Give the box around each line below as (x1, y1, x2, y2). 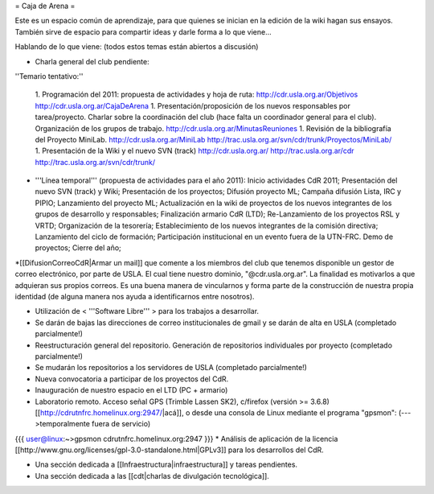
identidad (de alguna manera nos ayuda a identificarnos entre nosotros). (14, 291, 255, 301)
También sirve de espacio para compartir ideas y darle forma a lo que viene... (14, 27, 272, 36)
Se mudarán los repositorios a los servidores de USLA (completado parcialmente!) (35, 363, 307, 373)
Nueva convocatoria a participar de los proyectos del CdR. (35, 374, 229, 384)
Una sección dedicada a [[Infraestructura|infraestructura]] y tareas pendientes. (35, 459, 297, 470)
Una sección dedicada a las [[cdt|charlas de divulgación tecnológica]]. (35, 471, 269, 480)
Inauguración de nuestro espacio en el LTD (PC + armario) (35, 385, 228, 395)
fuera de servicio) (91, 419, 151, 429)
